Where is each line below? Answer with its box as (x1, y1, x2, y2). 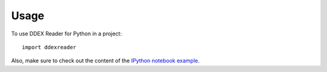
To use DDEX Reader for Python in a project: (11, 30, 122, 37)
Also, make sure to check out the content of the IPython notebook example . (11, 57, 200, 64)
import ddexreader (22, 44, 77, 50)
